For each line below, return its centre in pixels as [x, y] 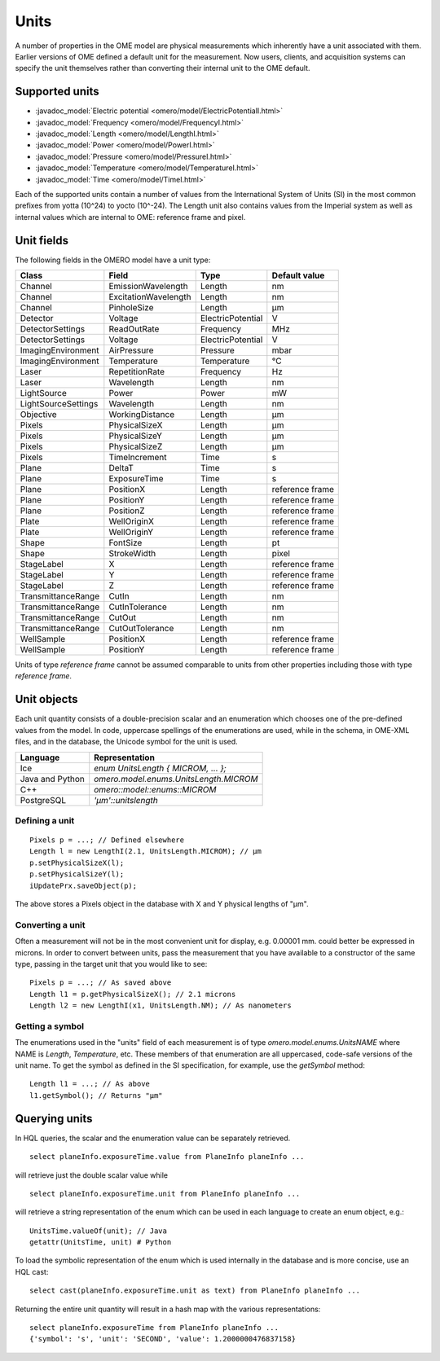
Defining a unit [45, 820]
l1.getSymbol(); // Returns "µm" [96, 1095]
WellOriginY [131, 532]
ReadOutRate [134, 329]
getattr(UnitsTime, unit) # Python [101, 1242]
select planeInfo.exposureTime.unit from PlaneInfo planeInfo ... [165, 1194]
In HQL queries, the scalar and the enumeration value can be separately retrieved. [153, 1138]
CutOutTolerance [141, 629]
